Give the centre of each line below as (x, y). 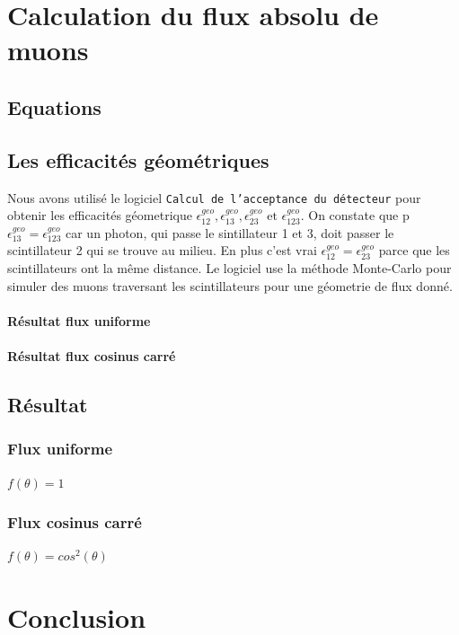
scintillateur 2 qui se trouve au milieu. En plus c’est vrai (162, 250)
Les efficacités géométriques (138, 159)
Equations (54, 106)
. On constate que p (355, 215)
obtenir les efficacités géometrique (100, 215)
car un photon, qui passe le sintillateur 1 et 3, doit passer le (229, 232)
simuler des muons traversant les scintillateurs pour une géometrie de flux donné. (230, 285)
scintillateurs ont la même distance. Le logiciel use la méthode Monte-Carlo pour (229, 267)
